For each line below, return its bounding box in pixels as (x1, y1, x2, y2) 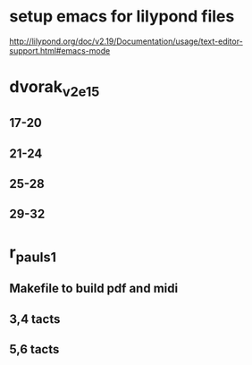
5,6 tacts (9, 342, 60, 357)
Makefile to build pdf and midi (9, 281, 179, 296)
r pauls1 (9, 242, 56, 266)
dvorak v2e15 (9, 77, 100, 100)
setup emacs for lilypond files (9, 6, 235, 27)
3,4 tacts (9, 311, 61, 327)
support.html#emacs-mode (9, 45, 111, 55)
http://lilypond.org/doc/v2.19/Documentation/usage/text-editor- (9, 36, 243, 47)
